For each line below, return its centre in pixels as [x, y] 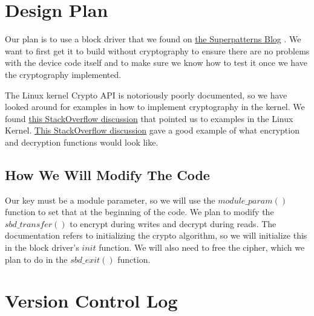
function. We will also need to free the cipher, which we [202, 247]
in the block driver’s [42, 247]
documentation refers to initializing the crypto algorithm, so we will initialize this [156, 235]
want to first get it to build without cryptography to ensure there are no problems [157, 50]
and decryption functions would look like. [82, 142]
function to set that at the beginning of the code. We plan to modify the [139, 212]
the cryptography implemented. [63, 74]
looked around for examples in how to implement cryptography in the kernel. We [155, 107]
